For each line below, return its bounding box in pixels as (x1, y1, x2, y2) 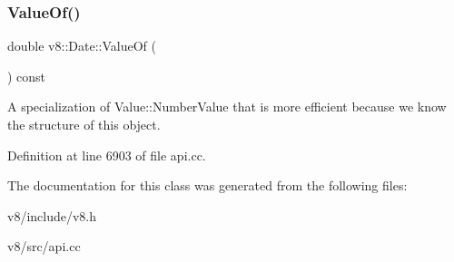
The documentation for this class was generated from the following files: (7, 176, 408, 195)
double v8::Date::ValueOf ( (7, 36, 156, 55)
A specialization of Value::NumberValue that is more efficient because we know (7, 97, 447, 116)
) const (7, 66, 46, 85)
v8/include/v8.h (7, 206, 97, 225)
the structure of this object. (7, 115, 161, 133)
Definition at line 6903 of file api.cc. (7, 145, 206, 164)
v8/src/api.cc (7, 237, 81, 256)
